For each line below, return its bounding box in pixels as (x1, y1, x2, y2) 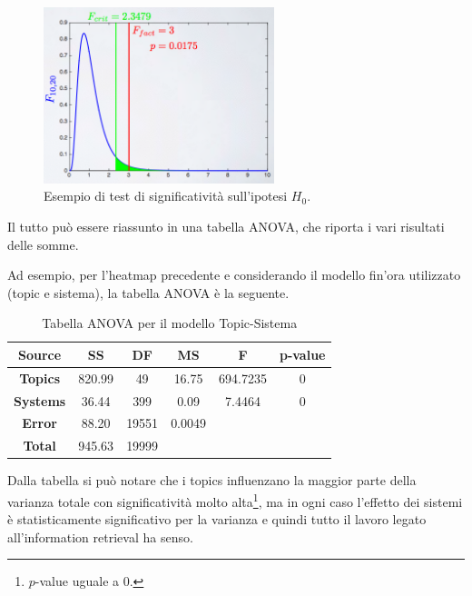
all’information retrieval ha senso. (7, 527, 193, 546)
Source (18, 344, 62, 363)
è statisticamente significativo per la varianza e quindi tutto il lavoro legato (7, 510, 427, 529)
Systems (14, 391, 66, 410)
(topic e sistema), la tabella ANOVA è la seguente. (7, 283, 290, 302)
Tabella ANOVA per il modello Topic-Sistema (42, 313, 298, 333)
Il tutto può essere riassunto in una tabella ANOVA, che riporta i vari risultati (7, 216, 445, 235)
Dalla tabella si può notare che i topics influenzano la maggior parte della (7, 471, 417, 490)
